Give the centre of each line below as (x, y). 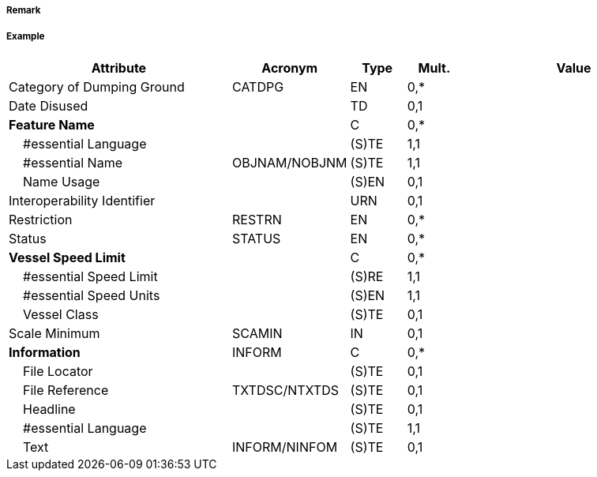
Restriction (41, 219)
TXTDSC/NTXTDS (286, 390)
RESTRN (257, 219)
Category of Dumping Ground (97, 86)
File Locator (58, 371)
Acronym (290, 68)
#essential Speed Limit (90, 276)
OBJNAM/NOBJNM (290, 162)
